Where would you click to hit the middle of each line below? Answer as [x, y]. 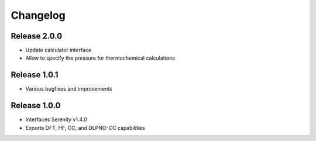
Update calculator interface [59, 50]
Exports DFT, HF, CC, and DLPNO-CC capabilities [85, 128]
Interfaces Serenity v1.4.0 [56, 119]
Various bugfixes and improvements [69, 89]
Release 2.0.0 [37, 36]
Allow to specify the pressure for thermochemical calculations [100, 58]
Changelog [38, 15]
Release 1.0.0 [36, 106]
